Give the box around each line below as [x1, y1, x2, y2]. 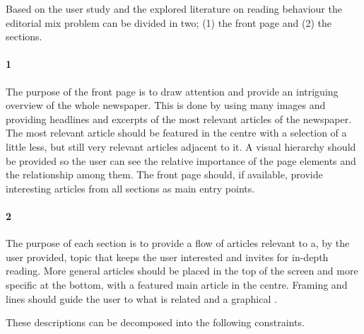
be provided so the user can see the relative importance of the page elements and [6, 153, 356, 168]
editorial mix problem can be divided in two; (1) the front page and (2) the [6, 15, 331, 30]
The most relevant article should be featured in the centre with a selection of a [6, 125, 347, 140]
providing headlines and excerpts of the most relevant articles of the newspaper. [6, 111, 352, 126]
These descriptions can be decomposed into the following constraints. [6, 315, 305, 330]
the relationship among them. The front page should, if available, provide [6, 167, 323, 182]
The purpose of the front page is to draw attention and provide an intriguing [6, 83, 339, 98]
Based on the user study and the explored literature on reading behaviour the [6, 1, 342, 16]
